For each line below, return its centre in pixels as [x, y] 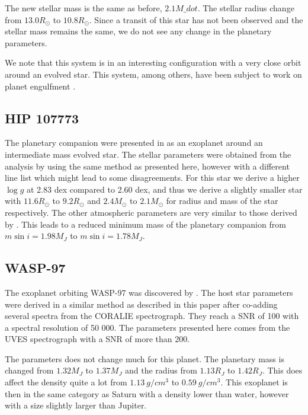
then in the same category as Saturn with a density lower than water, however [147, 393]
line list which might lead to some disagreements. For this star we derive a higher [152, 178]
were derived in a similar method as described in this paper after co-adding [141, 304]
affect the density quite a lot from [66, 382]
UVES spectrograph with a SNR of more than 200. [97, 339]
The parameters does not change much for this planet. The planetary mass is [145, 358]
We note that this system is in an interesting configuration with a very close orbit [153, 63]
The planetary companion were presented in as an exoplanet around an [134, 143]
